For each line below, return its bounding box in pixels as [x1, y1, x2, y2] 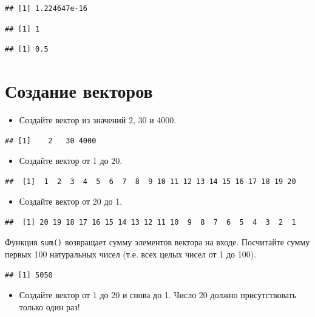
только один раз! [19, 300, 80, 313]
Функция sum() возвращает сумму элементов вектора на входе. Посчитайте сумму [5, 236, 310, 248]
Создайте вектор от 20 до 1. [19, 195, 123, 208]
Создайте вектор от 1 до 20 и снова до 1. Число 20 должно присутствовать [19, 288, 297, 301]
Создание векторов [5, 78, 153, 103]
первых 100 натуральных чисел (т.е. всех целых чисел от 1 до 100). [5, 248, 257, 261]
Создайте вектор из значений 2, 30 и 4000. [19, 113, 177, 126]
